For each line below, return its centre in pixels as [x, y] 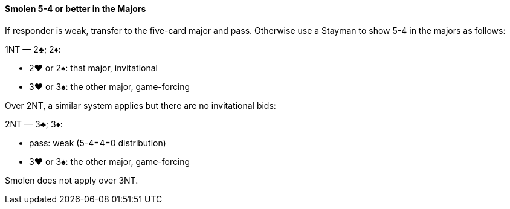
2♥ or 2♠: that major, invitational [93, 68]
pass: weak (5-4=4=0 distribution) [98, 143]
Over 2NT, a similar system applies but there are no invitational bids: [140, 105]
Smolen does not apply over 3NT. [72, 180]
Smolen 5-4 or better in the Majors [76, 9]
